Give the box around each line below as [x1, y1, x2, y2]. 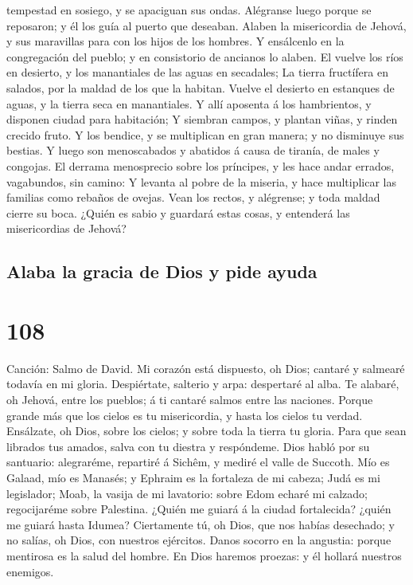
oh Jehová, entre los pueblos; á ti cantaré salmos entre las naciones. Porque [6, 391, 373, 407]
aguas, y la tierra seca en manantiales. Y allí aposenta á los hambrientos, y [6, 95, 372, 112]
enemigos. [6, 563, 54, 579]
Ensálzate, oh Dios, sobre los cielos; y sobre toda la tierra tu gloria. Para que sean [6, 422, 407, 439]
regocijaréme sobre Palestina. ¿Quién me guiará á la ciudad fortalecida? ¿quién [6, 501, 392, 517]
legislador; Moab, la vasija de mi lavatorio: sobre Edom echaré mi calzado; [6, 485, 368, 501]
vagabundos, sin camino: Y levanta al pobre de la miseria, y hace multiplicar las [6, 173, 397, 190]
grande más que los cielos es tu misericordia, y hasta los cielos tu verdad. [6, 406, 363, 423]
